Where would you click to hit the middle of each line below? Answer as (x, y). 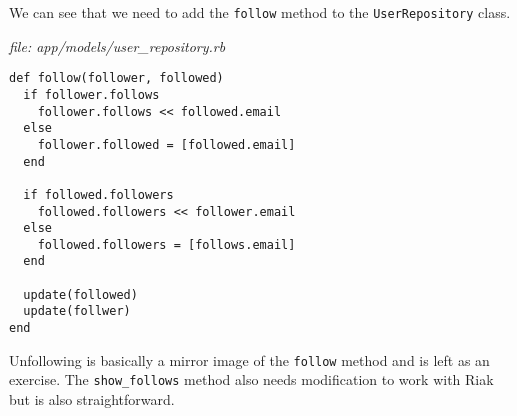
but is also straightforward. (92, 399)
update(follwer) (77, 311)
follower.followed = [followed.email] (166, 144)
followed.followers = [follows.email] (166, 244)
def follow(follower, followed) (116, 78)
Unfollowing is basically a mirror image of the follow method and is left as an (249, 359)
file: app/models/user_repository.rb (117, 45)
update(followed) (80, 294)
